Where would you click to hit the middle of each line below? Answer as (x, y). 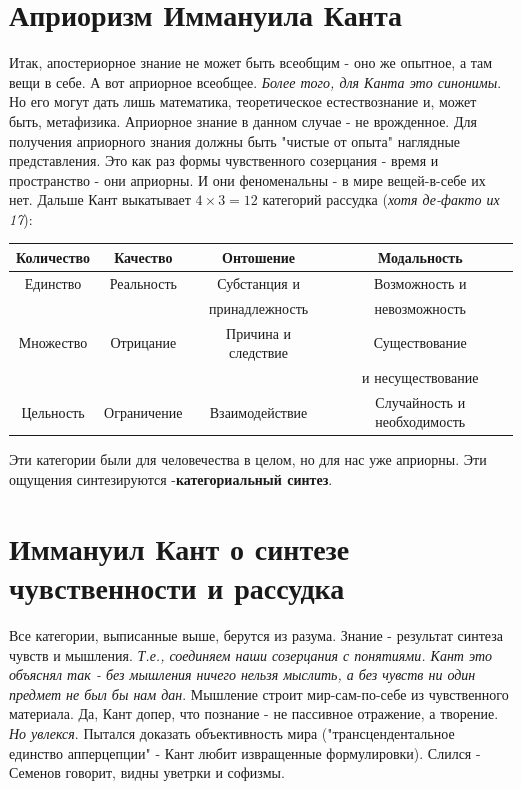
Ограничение (143, 411)
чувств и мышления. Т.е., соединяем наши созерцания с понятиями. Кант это (251, 654)
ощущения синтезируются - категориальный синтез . (171, 479)
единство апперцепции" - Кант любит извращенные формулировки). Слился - (245, 752)
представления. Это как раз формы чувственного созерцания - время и (224, 160)
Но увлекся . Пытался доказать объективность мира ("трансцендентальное (232, 732)
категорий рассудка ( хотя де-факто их (381, 199)
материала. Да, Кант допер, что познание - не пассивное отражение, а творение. (254, 713)
